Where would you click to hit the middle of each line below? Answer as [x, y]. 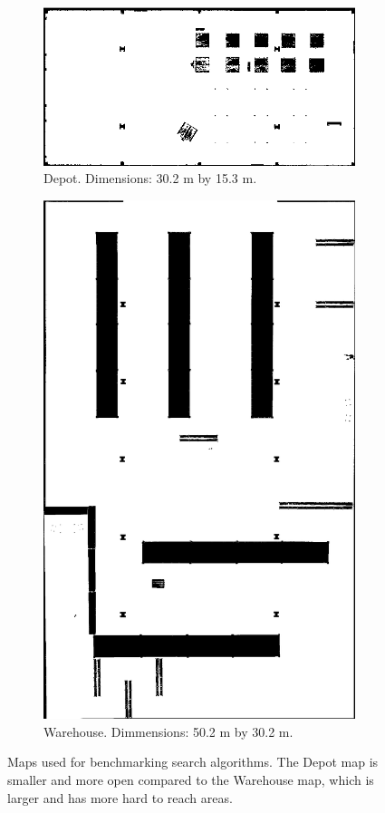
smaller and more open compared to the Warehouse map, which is [191, 780]
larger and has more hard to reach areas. [120, 797]
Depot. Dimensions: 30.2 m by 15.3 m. [150, 178]
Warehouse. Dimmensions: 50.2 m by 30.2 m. [168, 731]
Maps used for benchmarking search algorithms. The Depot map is [193, 762]
